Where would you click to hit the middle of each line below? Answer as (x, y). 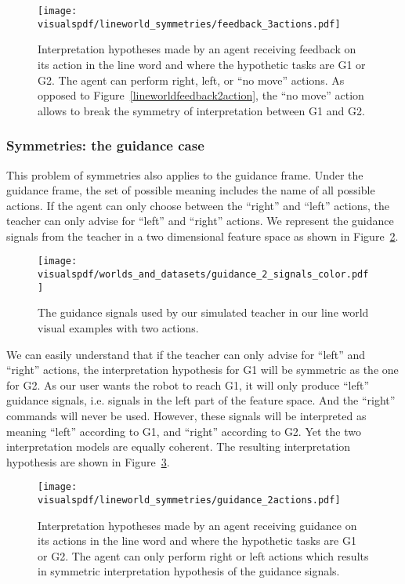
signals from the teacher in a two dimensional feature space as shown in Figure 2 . (202, 236)
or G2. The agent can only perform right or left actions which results (203, 555)
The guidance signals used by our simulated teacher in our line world (203, 312)
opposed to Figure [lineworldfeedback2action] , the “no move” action (201, 95)
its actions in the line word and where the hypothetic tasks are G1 (197, 540)
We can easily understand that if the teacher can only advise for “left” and (186, 354)
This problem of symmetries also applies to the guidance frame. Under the (185, 174)
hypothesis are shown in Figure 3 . (88, 461)
